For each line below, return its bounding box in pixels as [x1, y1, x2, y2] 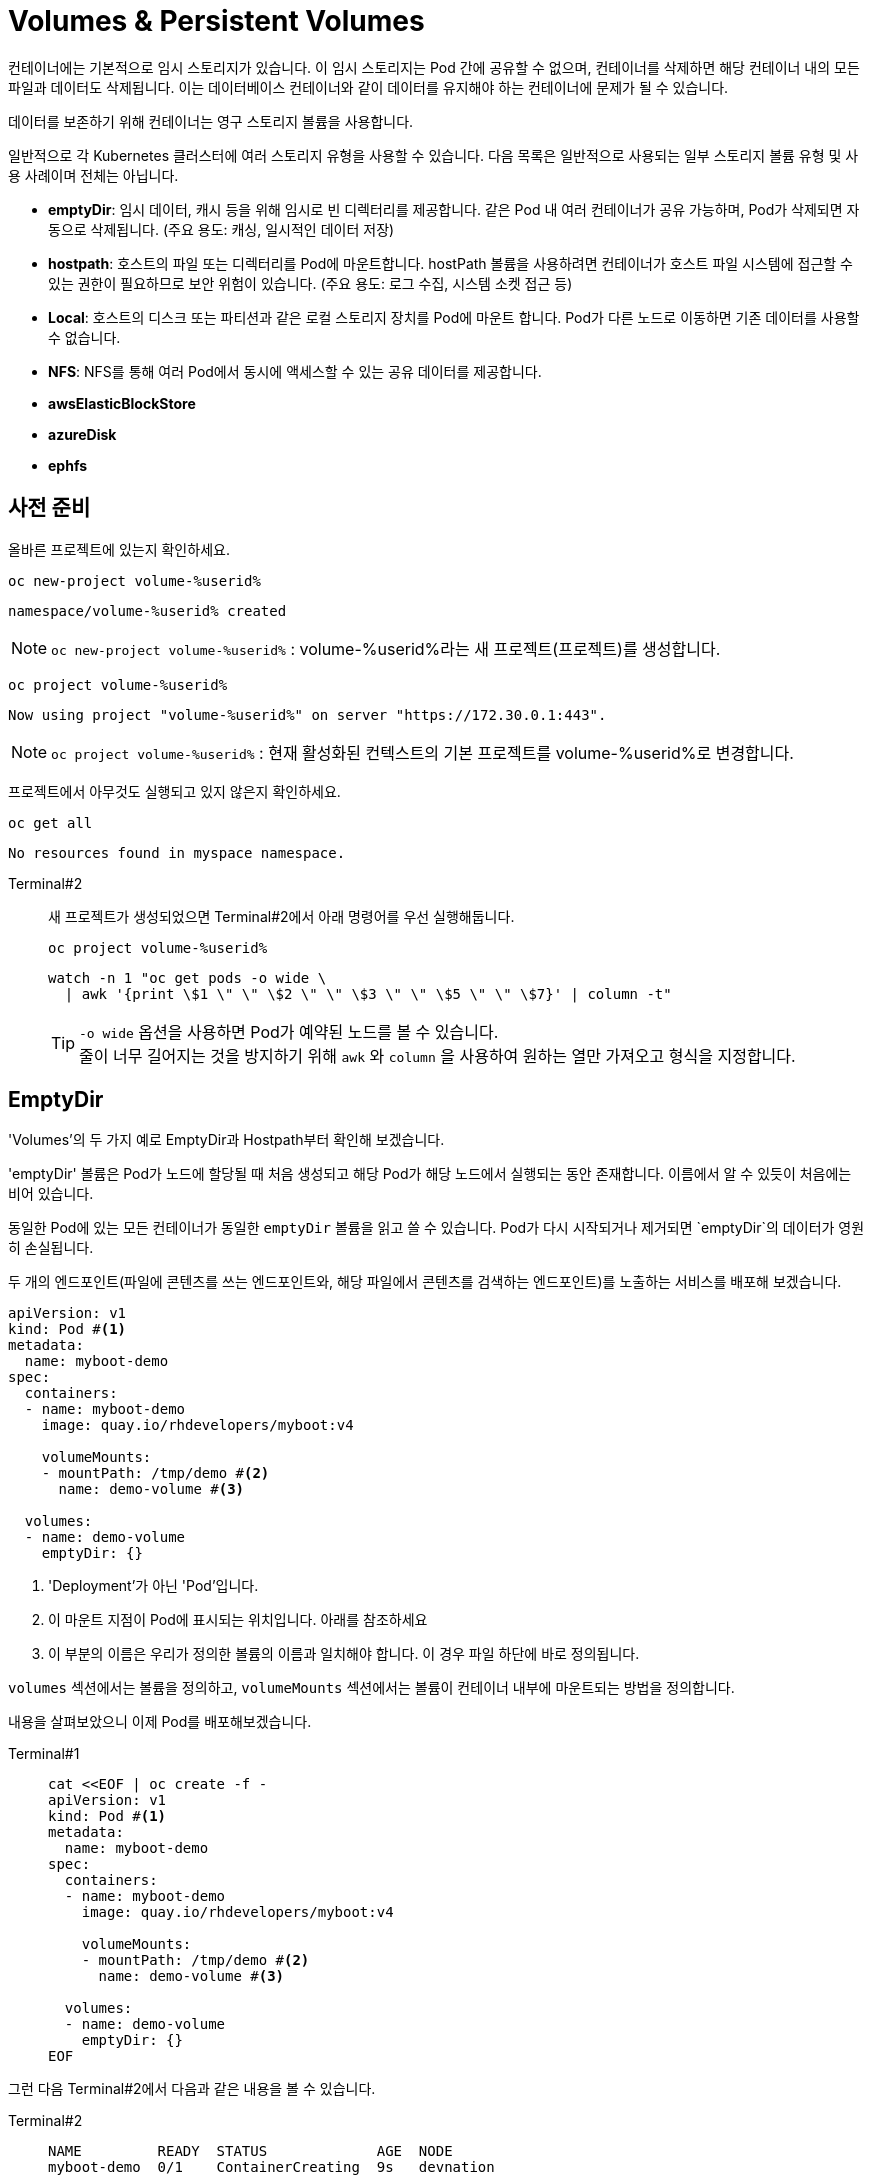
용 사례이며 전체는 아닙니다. [8, 166, 179, 184]
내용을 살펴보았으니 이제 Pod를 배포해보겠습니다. [8, 1713, 312, 1731]
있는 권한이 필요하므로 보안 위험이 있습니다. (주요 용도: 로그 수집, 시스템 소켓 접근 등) [48, 274, 573, 292]
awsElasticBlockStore [48, 394, 196, 412]
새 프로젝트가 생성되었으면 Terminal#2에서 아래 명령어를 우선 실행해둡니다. [48, 907, 515, 925]
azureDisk [48, 425, 117, 443]
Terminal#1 [8, 1745, 80, 1763]
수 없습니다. [48, 328, 121, 346]
